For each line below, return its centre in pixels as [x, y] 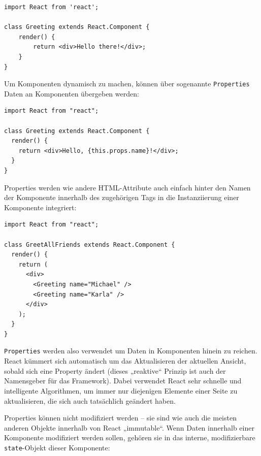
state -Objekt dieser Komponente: [57, 447]
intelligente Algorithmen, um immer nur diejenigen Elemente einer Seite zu [121, 390]
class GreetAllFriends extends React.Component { [90, 245]
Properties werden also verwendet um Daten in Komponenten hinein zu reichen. [131, 351]
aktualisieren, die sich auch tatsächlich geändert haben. [90, 400]
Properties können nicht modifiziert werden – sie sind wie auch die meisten [120, 418]
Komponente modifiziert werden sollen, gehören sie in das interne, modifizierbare [130, 437]
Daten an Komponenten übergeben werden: [72, 93]
